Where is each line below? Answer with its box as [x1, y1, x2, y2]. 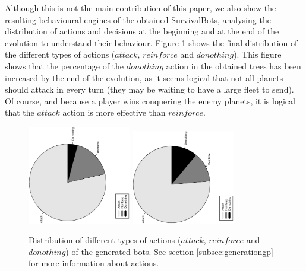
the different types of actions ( [5, 48, 115, 60]
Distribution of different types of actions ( [29, 234, 181, 246]
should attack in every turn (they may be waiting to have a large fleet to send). [5, 83, 294, 95]
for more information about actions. [29, 257, 159, 269]
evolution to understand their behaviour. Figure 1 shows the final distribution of [5, 36, 298, 49]
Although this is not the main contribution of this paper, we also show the [5, 2, 276, 14]
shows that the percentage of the [5, 59, 124, 72]
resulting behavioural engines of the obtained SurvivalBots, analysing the [5, 13, 271, 25]
